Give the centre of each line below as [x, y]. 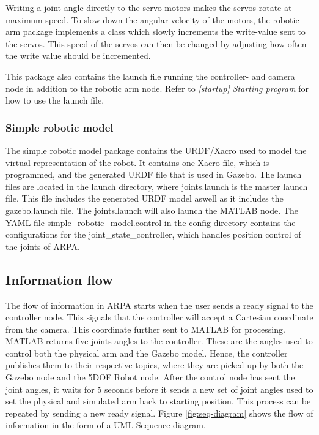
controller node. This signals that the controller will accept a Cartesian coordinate [159, 317]
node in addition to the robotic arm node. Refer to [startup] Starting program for [157, 88]
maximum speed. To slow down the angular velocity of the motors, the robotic [152, 19]
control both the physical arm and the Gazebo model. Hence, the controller [147, 353]
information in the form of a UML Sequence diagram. [106, 425]
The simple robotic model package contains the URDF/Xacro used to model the [156, 150]
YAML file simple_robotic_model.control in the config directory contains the [151, 222]
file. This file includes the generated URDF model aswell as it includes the [145, 198]
